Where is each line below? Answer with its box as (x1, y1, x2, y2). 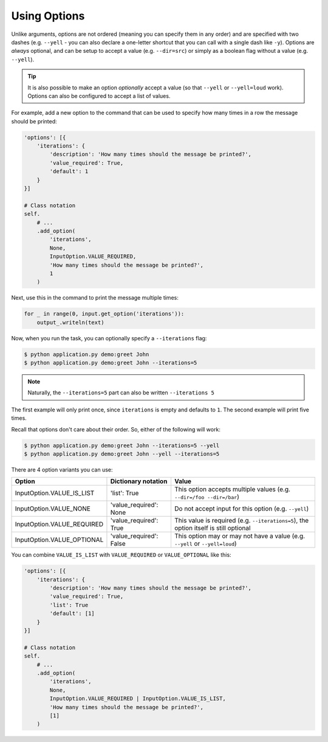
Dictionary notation (110, 477, 168, 486)
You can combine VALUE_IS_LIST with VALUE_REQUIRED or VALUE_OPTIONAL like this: (11, 551, 231, 558)
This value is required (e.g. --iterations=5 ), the (174, 517, 309, 525)
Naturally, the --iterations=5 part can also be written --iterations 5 (27, 389, 215, 396)
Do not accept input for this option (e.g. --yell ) (174, 504, 309, 513)
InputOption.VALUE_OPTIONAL (15, 535, 104, 544)
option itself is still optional (174, 524, 251, 532)
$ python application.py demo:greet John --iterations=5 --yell (24, 442, 220, 449)
